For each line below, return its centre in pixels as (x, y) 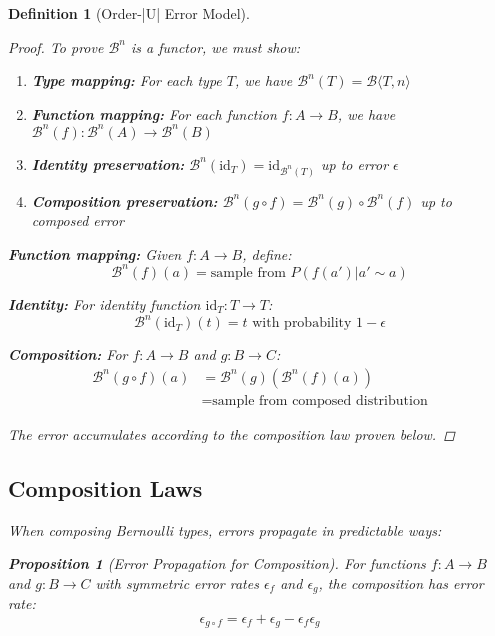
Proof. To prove (56, 46)
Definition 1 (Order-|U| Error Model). (129, 13)
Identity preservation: (108, 163)
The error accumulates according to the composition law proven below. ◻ (231, 433)
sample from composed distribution (320, 400)
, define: (267, 253)
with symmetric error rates (177, 582)
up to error (354, 163)
